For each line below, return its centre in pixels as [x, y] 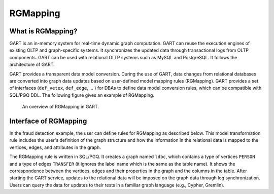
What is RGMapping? [43, 31]
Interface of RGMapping [48, 121]
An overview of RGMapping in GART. [60, 107]
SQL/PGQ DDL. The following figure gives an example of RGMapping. [82, 95]
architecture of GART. [32, 65]
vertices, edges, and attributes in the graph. [55, 147]
